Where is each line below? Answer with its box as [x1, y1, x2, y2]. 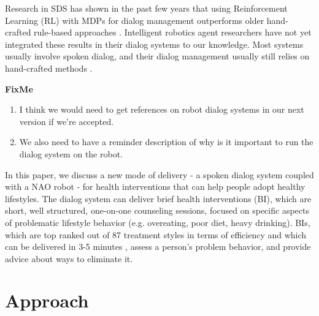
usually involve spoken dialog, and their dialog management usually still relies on [5, 50, 310, 62]
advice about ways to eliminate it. [5, 252, 133, 265]
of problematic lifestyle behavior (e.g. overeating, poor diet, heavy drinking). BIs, [5, 216, 310, 228]
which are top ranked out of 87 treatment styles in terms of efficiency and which [5, 228, 307, 241]
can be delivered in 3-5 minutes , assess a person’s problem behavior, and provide [5, 240, 311, 253]
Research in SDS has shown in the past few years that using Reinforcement [5, 2, 288, 14]
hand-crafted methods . [5, 61, 93, 74]
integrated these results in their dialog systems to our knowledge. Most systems [5, 37, 304, 50]
